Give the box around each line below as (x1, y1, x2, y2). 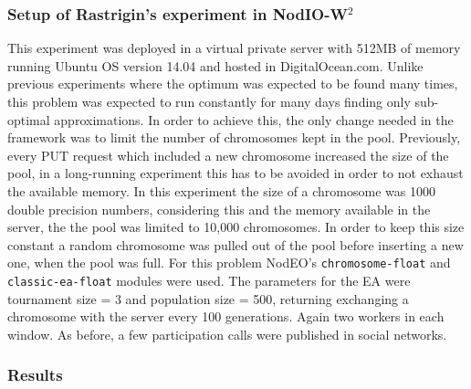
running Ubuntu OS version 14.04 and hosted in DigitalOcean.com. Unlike (7, 56, 424, 75)
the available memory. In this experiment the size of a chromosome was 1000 (7, 181, 435, 200)
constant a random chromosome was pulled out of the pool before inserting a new (7, 235, 464, 254)
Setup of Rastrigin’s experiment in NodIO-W (7, 2, 348, 25)
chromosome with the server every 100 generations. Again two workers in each (7, 307, 445, 326)
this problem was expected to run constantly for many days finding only (7, 92, 411, 110)
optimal (7, 110, 50, 129)
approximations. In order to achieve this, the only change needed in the (54, 110, 454, 129)
